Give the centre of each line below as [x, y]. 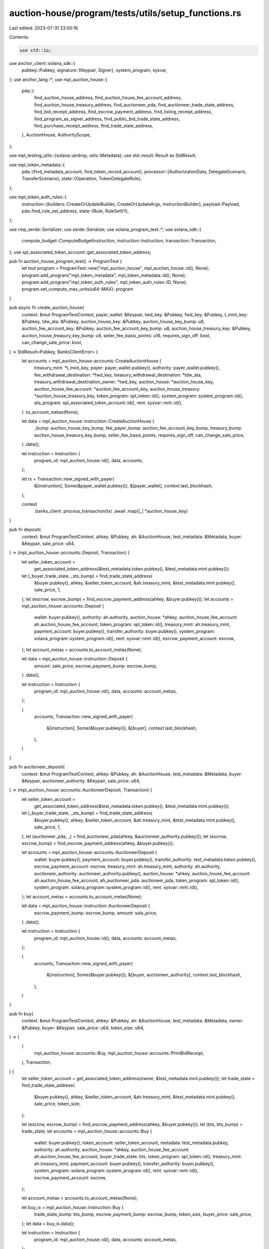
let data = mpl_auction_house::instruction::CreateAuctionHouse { [88, 421]
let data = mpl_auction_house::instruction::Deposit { [75, 659]
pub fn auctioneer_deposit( [37, 767]
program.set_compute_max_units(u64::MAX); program [77, 289]
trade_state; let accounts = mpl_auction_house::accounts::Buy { [87, 1131]
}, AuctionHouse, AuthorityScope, [56, 135]
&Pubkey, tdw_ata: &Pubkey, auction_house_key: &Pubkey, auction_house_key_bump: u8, [113, 322]
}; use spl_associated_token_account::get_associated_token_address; [80, 252]
